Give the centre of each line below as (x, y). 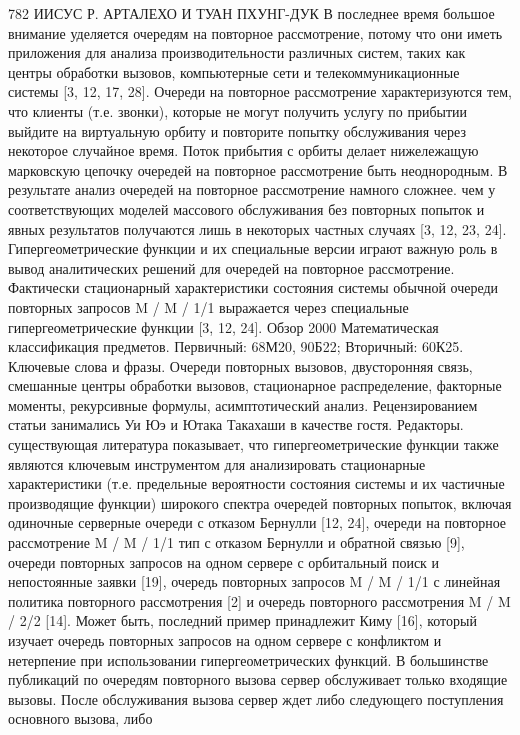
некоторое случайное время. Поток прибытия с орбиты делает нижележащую (243, 150)
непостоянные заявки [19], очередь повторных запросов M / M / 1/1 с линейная (254, 581)
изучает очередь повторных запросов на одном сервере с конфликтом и (225, 640)
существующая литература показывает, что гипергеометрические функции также (253, 444)
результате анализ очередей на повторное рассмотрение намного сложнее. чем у (252, 189)
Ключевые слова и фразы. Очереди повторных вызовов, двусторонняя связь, (240, 365)
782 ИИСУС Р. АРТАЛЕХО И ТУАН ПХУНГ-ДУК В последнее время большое (251, 13)
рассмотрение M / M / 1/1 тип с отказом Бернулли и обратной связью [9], (236, 542)
